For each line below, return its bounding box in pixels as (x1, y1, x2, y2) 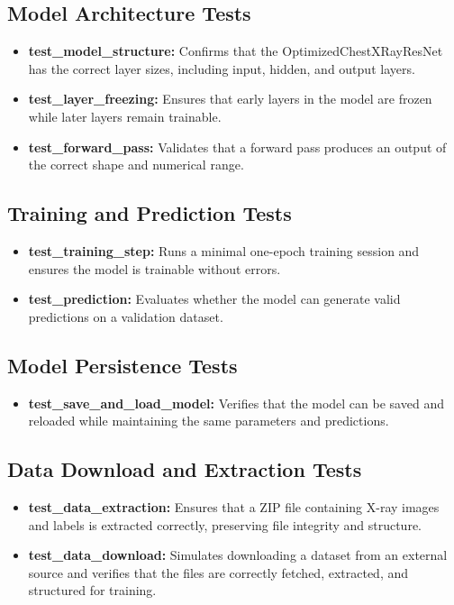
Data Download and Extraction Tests (7, 455, 362, 483)
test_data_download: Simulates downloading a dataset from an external (28, 545, 448, 564)
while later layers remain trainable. (28, 106, 222, 125)
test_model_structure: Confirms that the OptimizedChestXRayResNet (28, 41, 443, 60)
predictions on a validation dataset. (28, 307, 223, 325)
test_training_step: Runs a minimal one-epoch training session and (28, 241, 420, 260)
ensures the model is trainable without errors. (28, 259, 281, 278)
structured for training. (28, 581, 157, 600)
